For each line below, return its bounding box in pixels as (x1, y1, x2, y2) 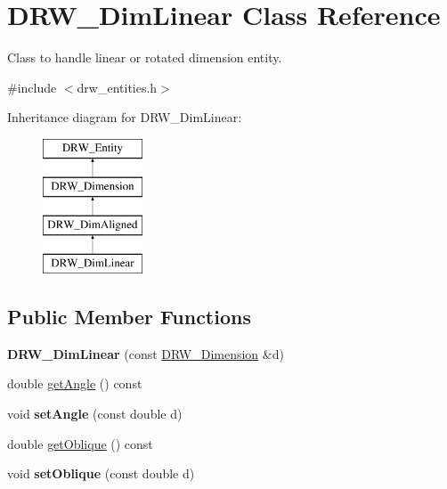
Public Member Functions (7, 303, 251, 330)
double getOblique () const (7, 434, 153, 452)
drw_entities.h (77, 77, 158, 96)
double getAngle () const (7, 374, 142, 393)
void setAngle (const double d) (7, 404, 183, 423)
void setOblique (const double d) (7, 464, 195, 483)
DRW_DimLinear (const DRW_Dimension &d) (7, 344, 284, 363)
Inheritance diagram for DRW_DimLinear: (7, 108, 242, 126)
